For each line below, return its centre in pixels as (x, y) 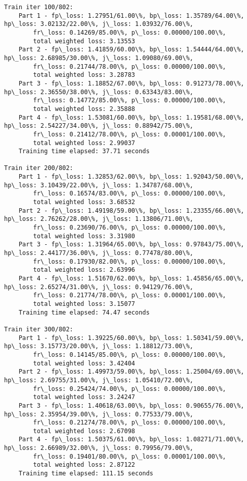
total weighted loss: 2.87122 (84, 465)
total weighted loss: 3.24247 (84, 397)
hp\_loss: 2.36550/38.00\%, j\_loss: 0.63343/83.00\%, (99, 92)
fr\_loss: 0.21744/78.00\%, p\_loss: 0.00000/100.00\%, (130, 66)
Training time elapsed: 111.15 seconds (86, 474)
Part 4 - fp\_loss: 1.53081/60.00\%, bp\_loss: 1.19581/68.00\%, (131, 117)
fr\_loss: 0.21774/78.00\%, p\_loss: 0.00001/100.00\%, (130, 295)
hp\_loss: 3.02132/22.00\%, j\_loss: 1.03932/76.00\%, (99, 24)
